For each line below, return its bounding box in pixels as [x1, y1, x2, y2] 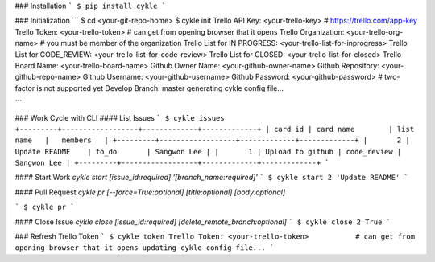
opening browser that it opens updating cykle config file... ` [14, 244, 275, 252]
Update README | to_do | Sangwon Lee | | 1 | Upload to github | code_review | [14, 147, 402, 156]
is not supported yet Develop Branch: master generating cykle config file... [36, 83, 284, 92]
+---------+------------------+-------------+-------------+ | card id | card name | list [14, 125, 415, 133]
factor [14, 83, 35, 92]
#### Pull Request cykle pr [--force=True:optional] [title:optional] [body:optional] [14, 187, 286, 197]
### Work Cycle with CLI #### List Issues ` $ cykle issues [14, 113, 225, 122]
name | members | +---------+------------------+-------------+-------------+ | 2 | [14, 136, 410, 145]
